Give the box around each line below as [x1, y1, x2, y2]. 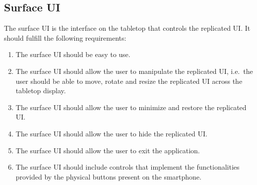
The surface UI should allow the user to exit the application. [15, 145, 200, 155]
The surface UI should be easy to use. [15, 49, 130, 60]
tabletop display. [15, 85, 66, 96]
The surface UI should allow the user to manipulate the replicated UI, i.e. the [15, 65, 253, 76]
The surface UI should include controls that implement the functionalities [15, 162, 240, 172]
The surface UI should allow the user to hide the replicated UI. [15, 128, 207, 138]
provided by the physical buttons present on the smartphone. [15, 171, 201, 182]
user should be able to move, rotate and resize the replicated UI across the [15, 75, 243, 86]
